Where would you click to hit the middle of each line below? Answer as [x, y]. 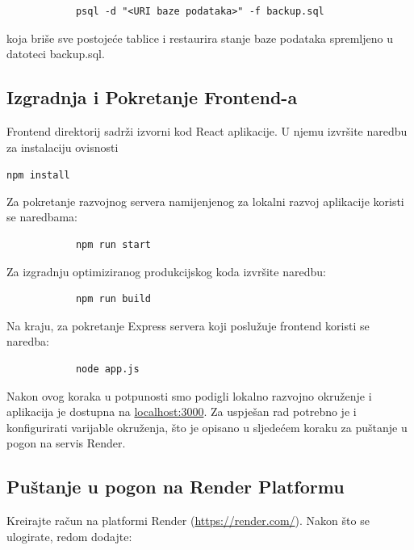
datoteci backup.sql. [56, 54]
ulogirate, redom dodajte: [69, 536]
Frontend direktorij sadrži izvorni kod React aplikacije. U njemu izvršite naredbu [207, 130]
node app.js [107, 369]
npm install [38, 176]
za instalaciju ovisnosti [63, 147]
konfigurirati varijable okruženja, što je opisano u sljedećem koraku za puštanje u [207, 427]
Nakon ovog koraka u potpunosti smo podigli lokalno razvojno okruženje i [189, 395]
